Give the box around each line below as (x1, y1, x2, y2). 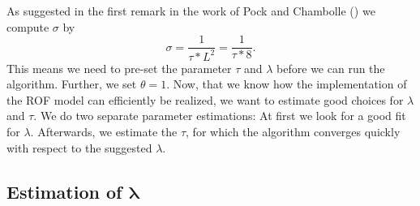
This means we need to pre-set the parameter (6, 59, 232, 76)
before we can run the (276, 59, 385, 76)
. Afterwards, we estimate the (30, 122, 178, 139)
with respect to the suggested (6, 139, 152, 156)
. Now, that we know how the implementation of (166, 75, 407, 92)
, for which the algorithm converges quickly (186, 122, 401, 139)
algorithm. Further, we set (6, 75, 137, 92)
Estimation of (6, 178, 122, 204)
